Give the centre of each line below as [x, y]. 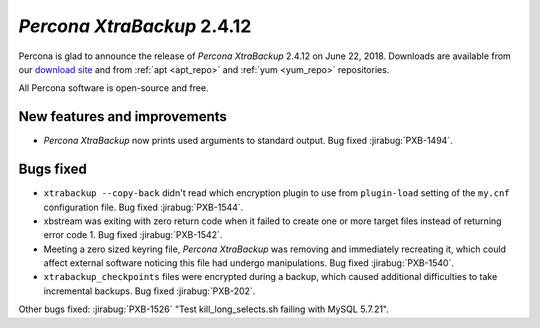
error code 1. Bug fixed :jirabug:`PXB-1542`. [133, 235]
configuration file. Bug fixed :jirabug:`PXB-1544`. [143, 207]
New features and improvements [122, 116]
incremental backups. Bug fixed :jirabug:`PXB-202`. [149, 291]
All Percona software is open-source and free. [113, 88]
